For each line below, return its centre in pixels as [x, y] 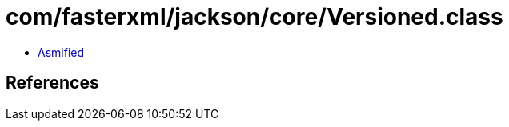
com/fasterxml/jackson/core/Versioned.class [254, 17]
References [52, 83]
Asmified [61, 52]
